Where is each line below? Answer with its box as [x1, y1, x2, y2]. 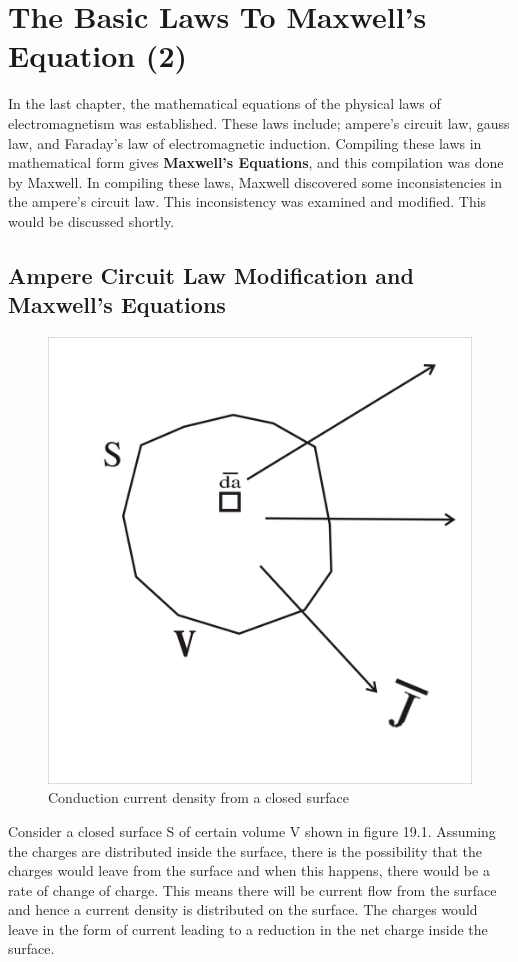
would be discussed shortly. [8, 210, 175, 231]
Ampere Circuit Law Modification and [8, 259, 414, 290]
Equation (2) [8, 35, 188, 76]
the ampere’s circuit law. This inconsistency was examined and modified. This [8, 191, 487, 212]
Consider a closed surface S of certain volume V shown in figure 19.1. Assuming [8, 820, 496, 841]
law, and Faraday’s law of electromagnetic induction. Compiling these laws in [8, 132, 482, 153]
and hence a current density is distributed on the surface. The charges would [8, 899, 478, 920]
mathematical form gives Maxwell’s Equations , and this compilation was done [8, 152, 504, 173]
